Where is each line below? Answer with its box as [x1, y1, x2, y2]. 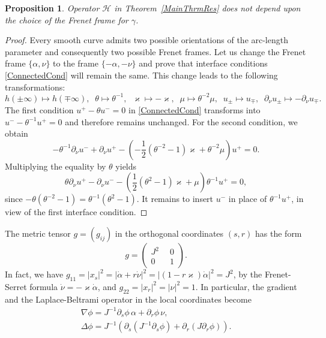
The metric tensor [5, 227, 71, 240]
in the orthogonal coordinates [115, 227, 224, 240]
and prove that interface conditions [139, 57, 268, 70]
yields [115, 159, 137, 172]
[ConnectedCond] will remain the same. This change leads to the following [5, 68, 278, 81]
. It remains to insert [136, 192, 214, 205]
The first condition [5, 104, 74, 116]
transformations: [5, 80, 65, 93]
